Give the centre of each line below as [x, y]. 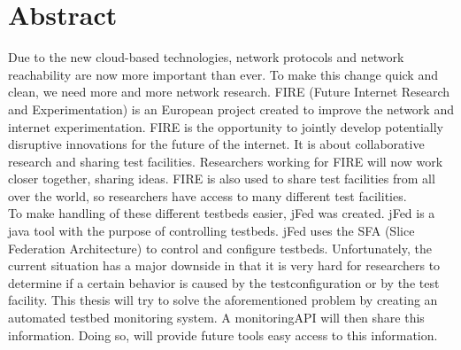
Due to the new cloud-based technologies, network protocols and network [206, 57]
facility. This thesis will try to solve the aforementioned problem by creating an [223, 300]
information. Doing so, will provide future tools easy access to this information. [223, 334]
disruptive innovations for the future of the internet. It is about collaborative [216, 144]
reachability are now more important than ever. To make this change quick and [223, 74]
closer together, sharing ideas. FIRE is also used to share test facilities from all [222, 179]
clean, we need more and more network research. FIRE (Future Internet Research [229, 92]
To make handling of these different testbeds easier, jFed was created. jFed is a [222, 213]
